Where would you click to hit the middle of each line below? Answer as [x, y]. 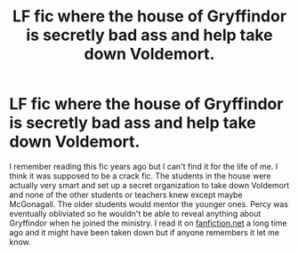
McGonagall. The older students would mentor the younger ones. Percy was [149, 204]
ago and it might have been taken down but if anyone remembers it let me [145, 232]
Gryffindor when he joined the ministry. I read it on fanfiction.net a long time [148, 223]
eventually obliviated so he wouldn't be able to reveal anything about [135, 213]
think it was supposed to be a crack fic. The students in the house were [140, 176]
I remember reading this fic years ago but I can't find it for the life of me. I [144, 166]
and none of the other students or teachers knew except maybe [126, 194]
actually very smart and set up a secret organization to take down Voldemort [149, 185]
